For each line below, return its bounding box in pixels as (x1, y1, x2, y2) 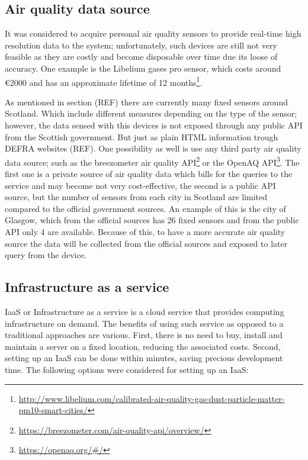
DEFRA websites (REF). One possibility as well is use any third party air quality (5, 142, 301, 155)
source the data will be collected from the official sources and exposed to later (5, 237, 288, 249)
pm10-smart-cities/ (18, 404, 88, 416)
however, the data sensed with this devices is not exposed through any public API (5, 119, 303, 131)
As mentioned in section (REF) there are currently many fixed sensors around (5, 95, 288, 108)
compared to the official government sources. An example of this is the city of (5, 202, 286, 214)
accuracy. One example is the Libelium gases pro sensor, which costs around (5, 62, 281, 74)
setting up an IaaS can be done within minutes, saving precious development (5, 352, 283, 364)
